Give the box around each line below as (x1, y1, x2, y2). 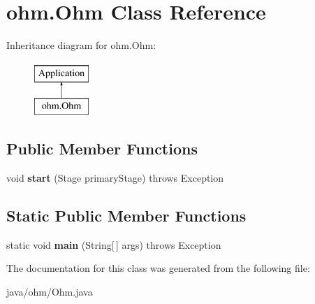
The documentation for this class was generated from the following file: (6, 261, 310, 275)
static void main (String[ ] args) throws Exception (6, 237, 221, 252)
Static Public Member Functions (6, 205, 247, 226)
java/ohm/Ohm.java (6, 284, 93, 299)
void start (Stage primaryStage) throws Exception (6, 171, 224, 185)
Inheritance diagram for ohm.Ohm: (6, 38, 156, 52)
